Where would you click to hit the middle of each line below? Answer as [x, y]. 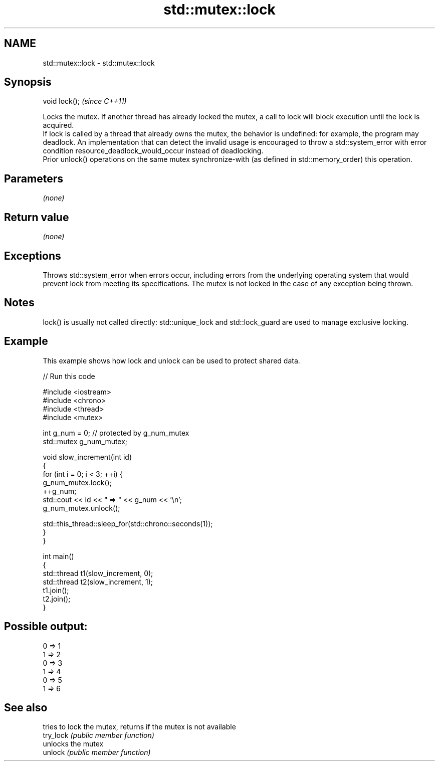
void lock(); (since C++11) [85, 101]
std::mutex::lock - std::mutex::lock [99, 63]
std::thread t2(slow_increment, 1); [98, 582]
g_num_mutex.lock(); [77, 482]
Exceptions [33, 256]
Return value [37, 217]
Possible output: [46, 627]
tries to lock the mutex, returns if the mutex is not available [139, 727]
